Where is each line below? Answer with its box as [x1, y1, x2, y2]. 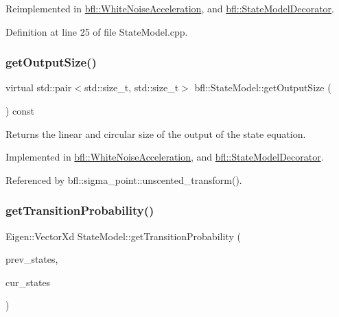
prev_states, [5, 252, 58, 266]
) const [5, 104, 35, 117]
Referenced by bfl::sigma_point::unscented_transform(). [5, 172, 242, 187]
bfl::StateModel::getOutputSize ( [194, 80, 331, 95]
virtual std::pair [5, 80, 72, 95]
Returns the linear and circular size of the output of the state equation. [5, 126, 306, 141]
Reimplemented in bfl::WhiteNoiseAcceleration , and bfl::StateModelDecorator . [5, 1, 334, 15]
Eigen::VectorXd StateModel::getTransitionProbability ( [5, 228, 241, 243]
